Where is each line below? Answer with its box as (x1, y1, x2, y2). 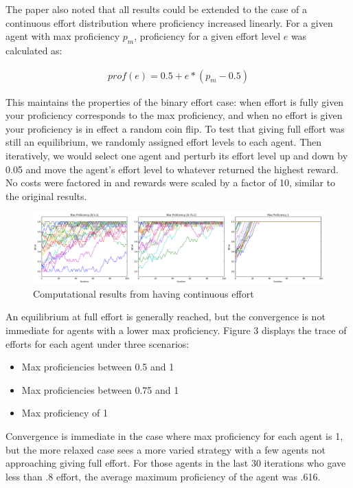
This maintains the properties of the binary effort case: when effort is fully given (5, 94, 344, 109)
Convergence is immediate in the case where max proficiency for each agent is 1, (5, 429, 343, 443)
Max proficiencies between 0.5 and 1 (21, 359, 174, 374)
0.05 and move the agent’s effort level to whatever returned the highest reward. (5, 162, 339, 176)
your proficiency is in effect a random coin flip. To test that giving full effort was (5, 121, 345, 135)
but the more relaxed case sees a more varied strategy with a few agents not (5, 442, 326, 456)
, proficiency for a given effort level (134, 29, 281, 43)
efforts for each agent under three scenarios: (5, 336, 190, 351)
